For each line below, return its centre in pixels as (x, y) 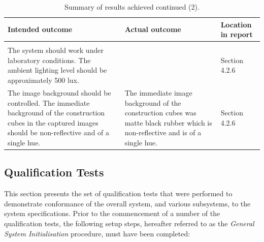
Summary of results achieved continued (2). (132, 7)
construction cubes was (160, 113)
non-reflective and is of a (163, 132)
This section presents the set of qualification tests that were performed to (118, 193)
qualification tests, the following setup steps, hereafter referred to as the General (129, 223)
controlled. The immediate (49, 102)
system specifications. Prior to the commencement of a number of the (112, 213)
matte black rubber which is (168, 122)
